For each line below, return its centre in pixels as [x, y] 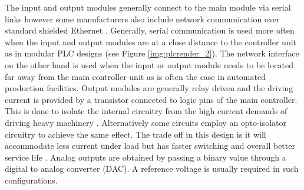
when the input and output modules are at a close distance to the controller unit [151, 41]
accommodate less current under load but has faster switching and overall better [150, 146]
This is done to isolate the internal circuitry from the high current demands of [146, 111]
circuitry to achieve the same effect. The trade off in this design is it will [136, 134]
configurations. [31, 180]
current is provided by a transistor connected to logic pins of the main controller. [151, 99]
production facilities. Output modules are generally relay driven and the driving [149, 88]
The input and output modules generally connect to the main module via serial [148, 7]
